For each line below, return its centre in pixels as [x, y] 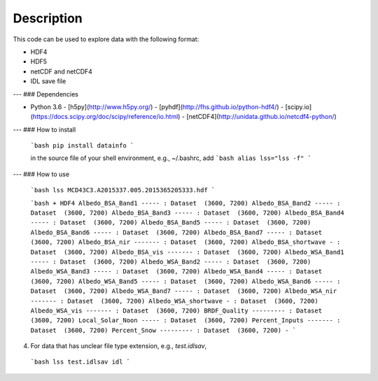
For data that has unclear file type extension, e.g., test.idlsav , [119, 346]
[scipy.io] [298, 107]
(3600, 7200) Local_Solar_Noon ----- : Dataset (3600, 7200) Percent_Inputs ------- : [185, 321]
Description [48, 18]
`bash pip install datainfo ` [82, 146]
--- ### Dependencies [46, 94]
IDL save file [48, 81]
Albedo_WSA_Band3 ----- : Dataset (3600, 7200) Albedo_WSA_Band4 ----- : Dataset [176, 272]
